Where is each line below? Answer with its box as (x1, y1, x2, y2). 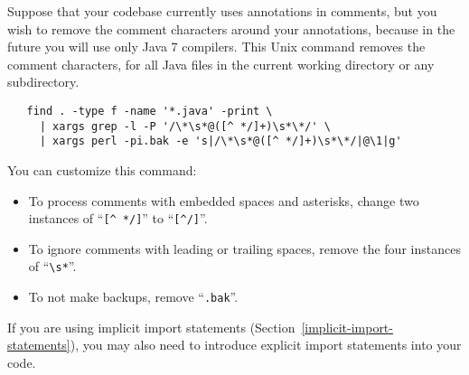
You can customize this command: (7, 160, 197, 179)
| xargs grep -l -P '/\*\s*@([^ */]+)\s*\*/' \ (39, 119, 331, 133)
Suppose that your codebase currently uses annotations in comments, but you (7, 2, 437, 20)
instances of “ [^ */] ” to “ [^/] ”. (28, 209, 208, 228)
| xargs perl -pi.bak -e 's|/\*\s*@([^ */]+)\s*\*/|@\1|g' (39, 135, 402, 148)
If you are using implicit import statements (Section (7, 317, 295, 336)
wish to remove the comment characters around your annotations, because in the (7, 19, 455, 38)
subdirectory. (7, 72, 80, 91)
